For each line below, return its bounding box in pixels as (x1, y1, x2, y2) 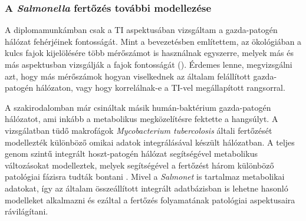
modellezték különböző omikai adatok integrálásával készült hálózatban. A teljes (5, 136, 295, 148)
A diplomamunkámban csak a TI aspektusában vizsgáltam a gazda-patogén (5, 24, 278, 36)
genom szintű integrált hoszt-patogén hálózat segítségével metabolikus (5, 147, 258, 160)
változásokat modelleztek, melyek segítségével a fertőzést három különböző (5, 159, 274, 171)
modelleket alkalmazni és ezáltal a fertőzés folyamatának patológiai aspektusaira (5, 193, 295, 206)
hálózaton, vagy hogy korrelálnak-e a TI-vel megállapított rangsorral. (35, 81, 285, 94)
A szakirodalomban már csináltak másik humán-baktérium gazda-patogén (5, 101, 271, 113)
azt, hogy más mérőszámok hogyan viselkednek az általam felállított (5, 70, 251, 82)
